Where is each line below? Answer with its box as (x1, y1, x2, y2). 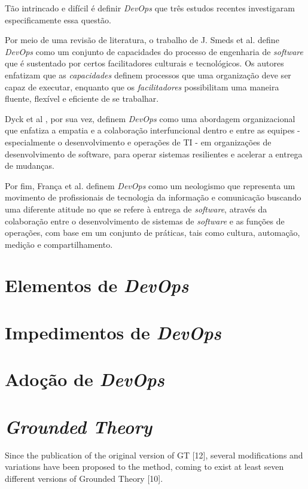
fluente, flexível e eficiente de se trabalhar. (5, 92, 159, 105)
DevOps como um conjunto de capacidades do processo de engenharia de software (5, 45, 303, 57)
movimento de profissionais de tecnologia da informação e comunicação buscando (5, 191, 301, 204)
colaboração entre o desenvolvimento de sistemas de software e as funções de (5, 214, 285, 227)
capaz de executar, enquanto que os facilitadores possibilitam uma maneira (5, 80, 279, 93)
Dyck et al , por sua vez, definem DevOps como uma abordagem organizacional (5, 112, 295, 124)
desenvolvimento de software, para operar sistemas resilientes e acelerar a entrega (5, 147, 303, 160)
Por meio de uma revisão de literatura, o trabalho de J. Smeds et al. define (5, 34, 279, 46)
